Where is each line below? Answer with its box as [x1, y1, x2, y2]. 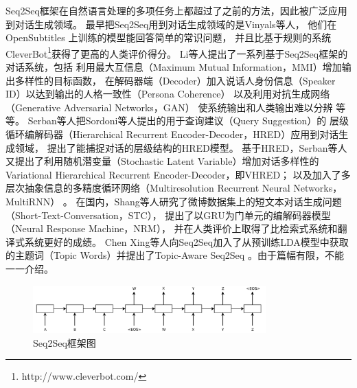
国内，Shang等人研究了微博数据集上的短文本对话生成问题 [85, 194, 342, 208]
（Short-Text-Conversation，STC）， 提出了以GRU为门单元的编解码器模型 [5, 207, 331, 222]
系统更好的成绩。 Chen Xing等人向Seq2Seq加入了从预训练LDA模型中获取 [24, 234, 349, 249]
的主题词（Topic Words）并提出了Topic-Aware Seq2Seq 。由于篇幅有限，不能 [5, 248, 344, 262]
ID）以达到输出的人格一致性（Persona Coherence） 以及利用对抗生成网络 [5, 87, 330, 101]
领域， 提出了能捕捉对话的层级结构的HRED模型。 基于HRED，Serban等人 [14, 140, 347, 155]
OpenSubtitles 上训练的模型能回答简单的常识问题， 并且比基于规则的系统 [5, 30, 332, 45]
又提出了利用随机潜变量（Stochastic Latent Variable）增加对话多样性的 [5, 154, 319, 168]
